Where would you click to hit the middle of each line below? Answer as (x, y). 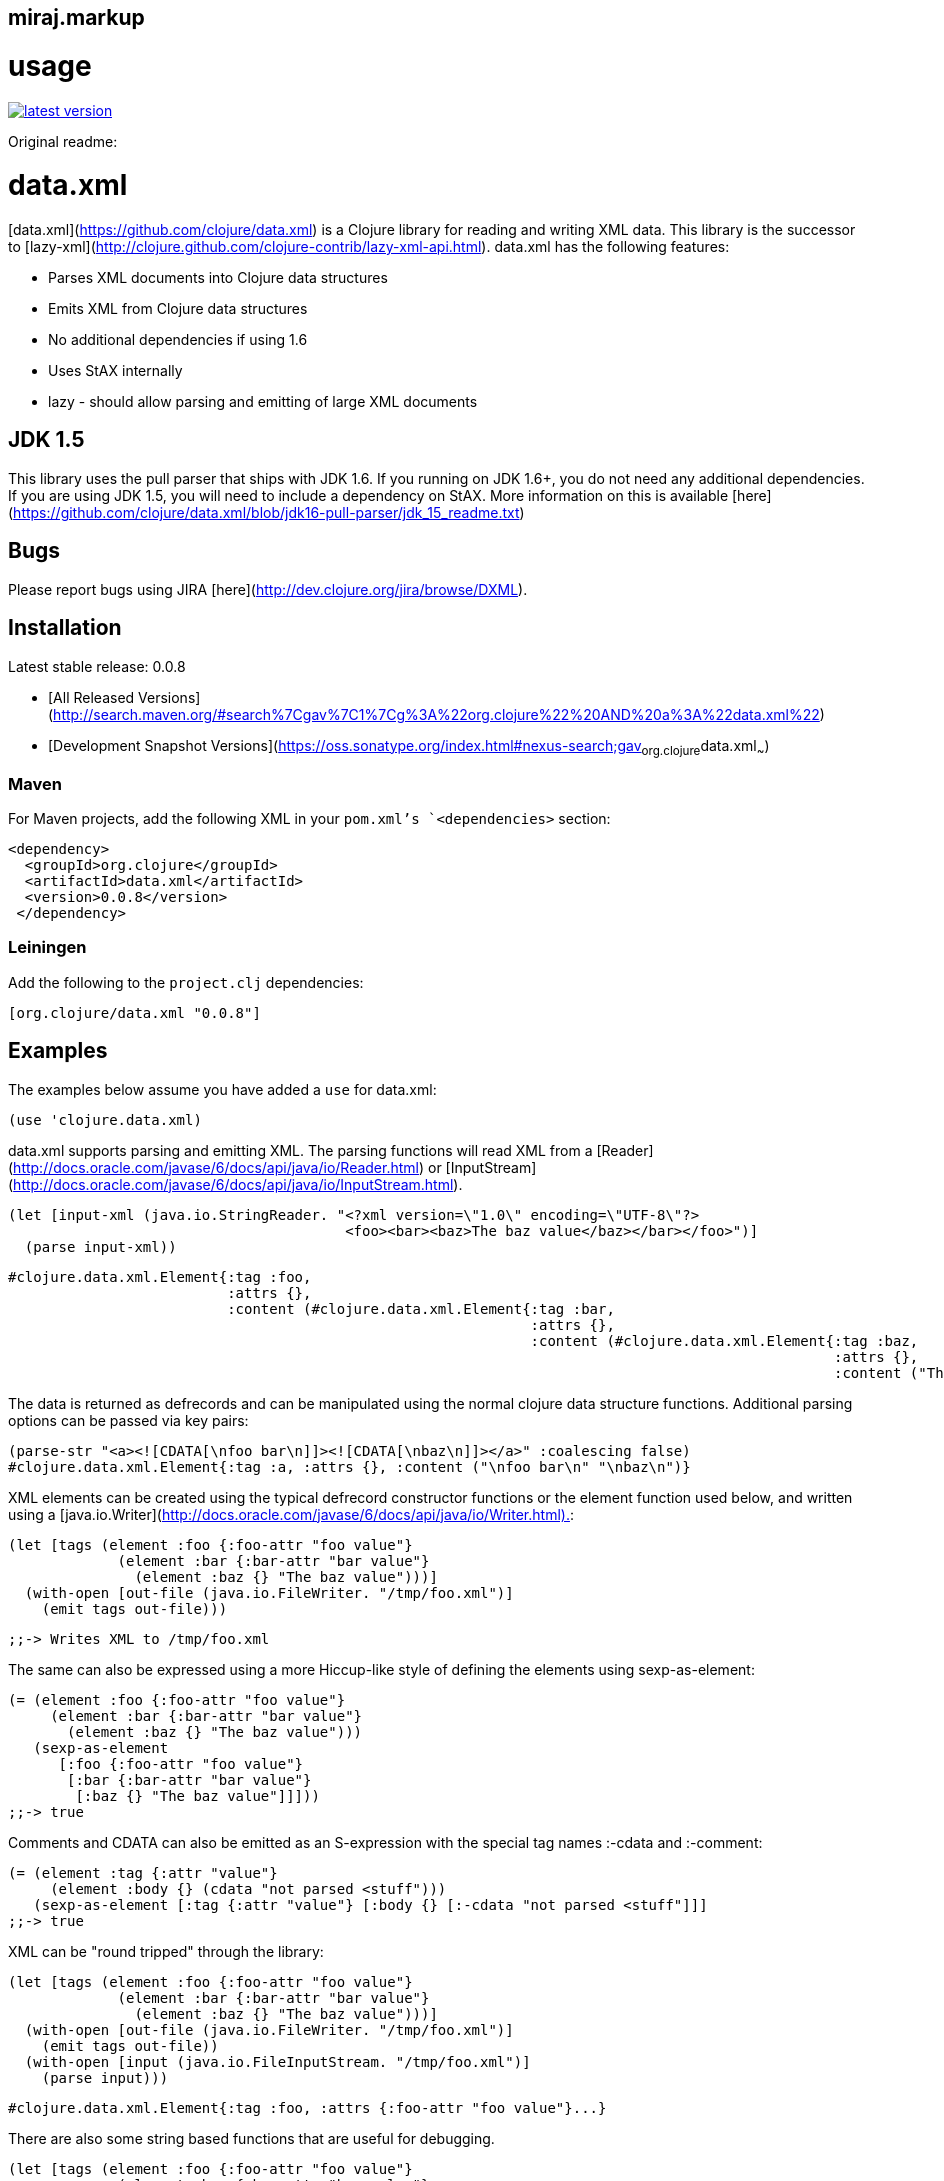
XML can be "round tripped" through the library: (166, 1951)
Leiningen (47, 947)
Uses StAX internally (115, 370)
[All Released (91, 697)
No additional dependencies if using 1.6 (178, 339)
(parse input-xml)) (100, 1246)
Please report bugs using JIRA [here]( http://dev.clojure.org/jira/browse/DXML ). (268, 589)
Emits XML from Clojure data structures (178, 308)
